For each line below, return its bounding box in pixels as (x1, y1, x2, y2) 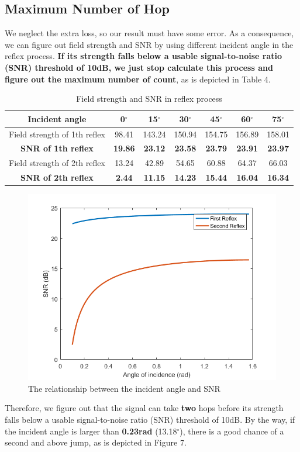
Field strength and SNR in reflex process (76, 92, 222, 105)
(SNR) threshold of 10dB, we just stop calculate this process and (5, 61, 273, 73)
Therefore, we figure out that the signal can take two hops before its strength (5, 402, 284, 414)
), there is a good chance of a (180, 425, 284, 437)
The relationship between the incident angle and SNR (28, 382, 220, 394)
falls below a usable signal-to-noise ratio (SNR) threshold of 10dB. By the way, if (5, 413, 295, 426)
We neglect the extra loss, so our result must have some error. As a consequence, (5, 27, 294, 39)
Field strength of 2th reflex (9, 157, 105, 169)
